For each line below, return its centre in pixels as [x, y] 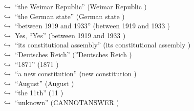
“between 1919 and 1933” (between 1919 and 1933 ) [92, 26]
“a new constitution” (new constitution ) [76, 74]
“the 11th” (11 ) [39, 93]
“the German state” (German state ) [70, 16]
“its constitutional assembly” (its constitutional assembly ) [103, 45]
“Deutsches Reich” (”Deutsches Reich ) [73, 54]
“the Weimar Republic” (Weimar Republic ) [81, 6]
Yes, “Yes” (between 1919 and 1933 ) [70, 35]
